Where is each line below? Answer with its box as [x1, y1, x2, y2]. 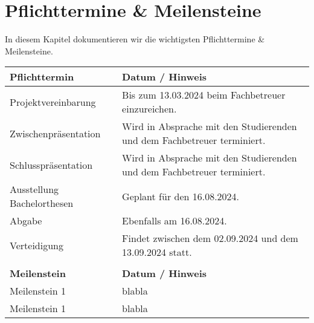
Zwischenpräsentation [10, 126, 101, 140]
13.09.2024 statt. [122, 245, 192, 259]
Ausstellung [10, 182, 59, 197]
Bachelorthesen [10, 196, 74, 210]
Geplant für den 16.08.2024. [122, 189, 240, 203]
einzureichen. [122, 102, 177, 116]
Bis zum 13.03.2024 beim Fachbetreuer [122, 88, 286, 102]
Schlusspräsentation [10, 157, 93, 172]
